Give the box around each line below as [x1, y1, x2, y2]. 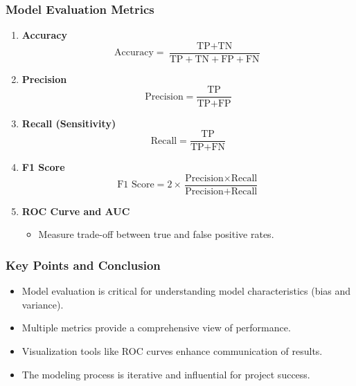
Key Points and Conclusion [6, 256, 161, 273]
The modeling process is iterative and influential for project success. [21, 367, 310, 381]
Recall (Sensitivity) [21, 116, 116, 130]
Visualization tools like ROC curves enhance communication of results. [21, 344, 323, 358]
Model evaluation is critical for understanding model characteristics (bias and [21, 284, 351, 298]
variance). [21, 297, 64, 311]
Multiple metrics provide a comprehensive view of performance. [21, 320, 291, 335]
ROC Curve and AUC [21, 203, 130, 218]
